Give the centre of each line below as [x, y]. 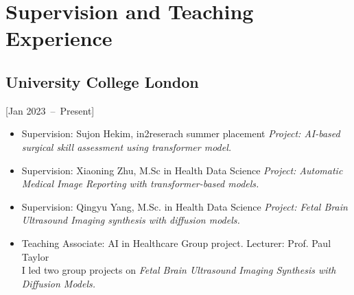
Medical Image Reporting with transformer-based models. [140, 184]
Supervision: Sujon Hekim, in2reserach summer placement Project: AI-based [181, 133]
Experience [59, 38]
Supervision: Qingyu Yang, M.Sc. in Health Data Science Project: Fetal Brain [185, 206]
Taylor [35, 256]
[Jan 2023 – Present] [50, 110]
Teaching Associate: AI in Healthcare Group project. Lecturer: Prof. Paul [176, 243]
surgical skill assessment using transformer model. [127, 146]
